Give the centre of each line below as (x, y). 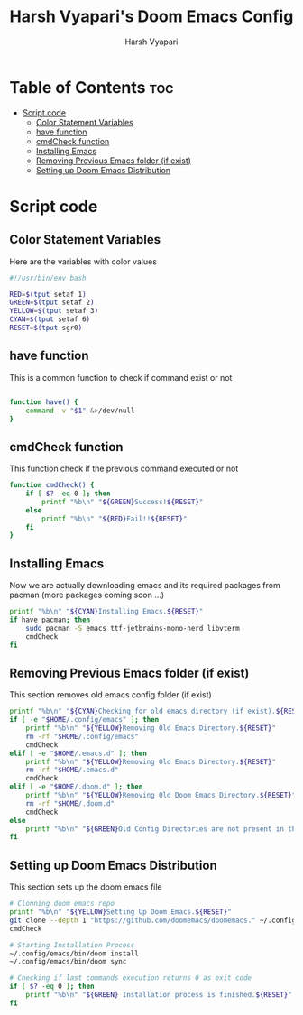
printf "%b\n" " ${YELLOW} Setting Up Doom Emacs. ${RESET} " (120, 912)
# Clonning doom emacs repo (62, 904)
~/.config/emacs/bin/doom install (74, 954)
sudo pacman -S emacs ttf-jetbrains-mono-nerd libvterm (133, 628)
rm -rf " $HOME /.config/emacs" (83, 736)
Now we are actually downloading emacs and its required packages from (145, 586)
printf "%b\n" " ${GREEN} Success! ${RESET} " (123, 502)
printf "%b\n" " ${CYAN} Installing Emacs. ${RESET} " (106, 612)
